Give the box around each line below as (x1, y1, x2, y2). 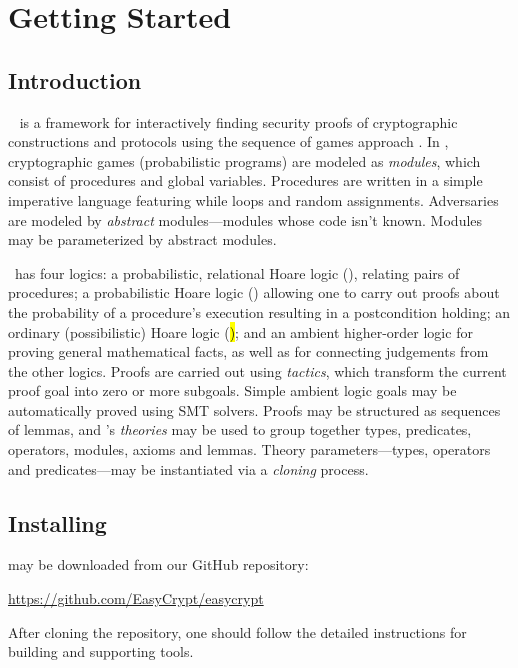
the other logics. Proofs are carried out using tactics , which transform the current (8, 360, 507, 381)
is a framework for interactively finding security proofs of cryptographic (19, 111, 458, 132)
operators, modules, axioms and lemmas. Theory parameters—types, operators (8, 439, 491, 460)
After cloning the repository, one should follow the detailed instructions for (8, 621, 467, 642)
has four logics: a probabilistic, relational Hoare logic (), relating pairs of (14, 262, 460, 283)
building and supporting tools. (8, 641, 194, 662)
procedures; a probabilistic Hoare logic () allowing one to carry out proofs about (8, 282, 500, 303)
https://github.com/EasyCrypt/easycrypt (8, 588, 264, 609)
